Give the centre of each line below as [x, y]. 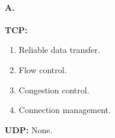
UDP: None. [29, 129]
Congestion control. [54, 90]
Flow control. [43, 69]
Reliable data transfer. [59, 50]
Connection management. [65, 110]
